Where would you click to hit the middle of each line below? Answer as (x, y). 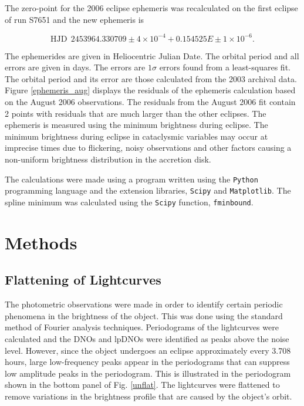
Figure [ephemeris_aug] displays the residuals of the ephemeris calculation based (150, 90)
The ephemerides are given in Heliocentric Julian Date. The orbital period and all (152, 55)
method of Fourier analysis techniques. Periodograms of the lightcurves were (142, 327)
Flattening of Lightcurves (83, 280)
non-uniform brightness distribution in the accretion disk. (108, 159)
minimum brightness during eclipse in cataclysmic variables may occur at (136, 136)
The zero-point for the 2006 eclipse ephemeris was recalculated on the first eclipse (151, 8)
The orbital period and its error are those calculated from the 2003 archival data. (151, 78)
